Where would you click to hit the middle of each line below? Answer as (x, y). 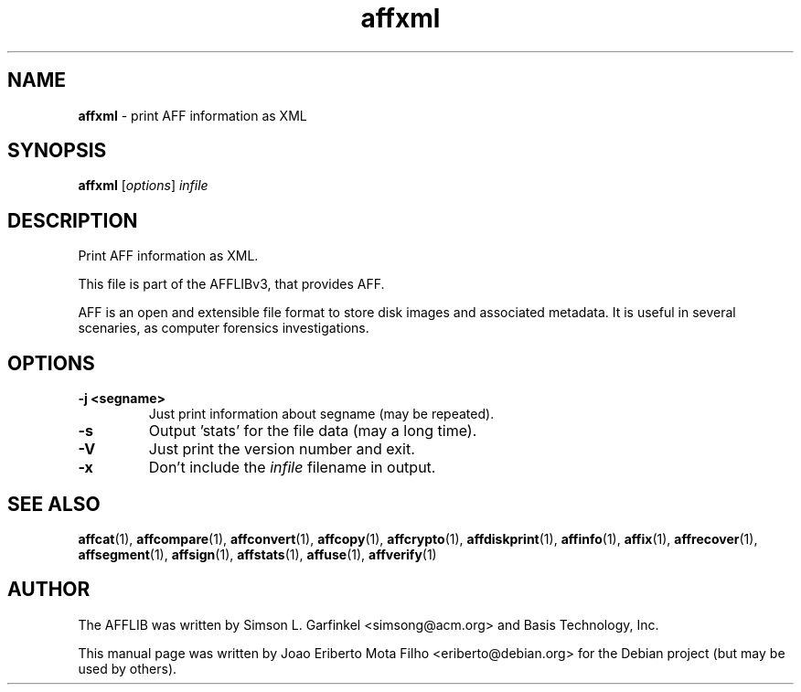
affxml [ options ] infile (143, 186)
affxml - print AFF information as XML (192, 115)
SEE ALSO (54, 504)
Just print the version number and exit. (282, 449)
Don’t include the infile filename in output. (292, 468)
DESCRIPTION (73, 220)
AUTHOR (49, 590)
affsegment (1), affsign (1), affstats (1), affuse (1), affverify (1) (257, 554)
